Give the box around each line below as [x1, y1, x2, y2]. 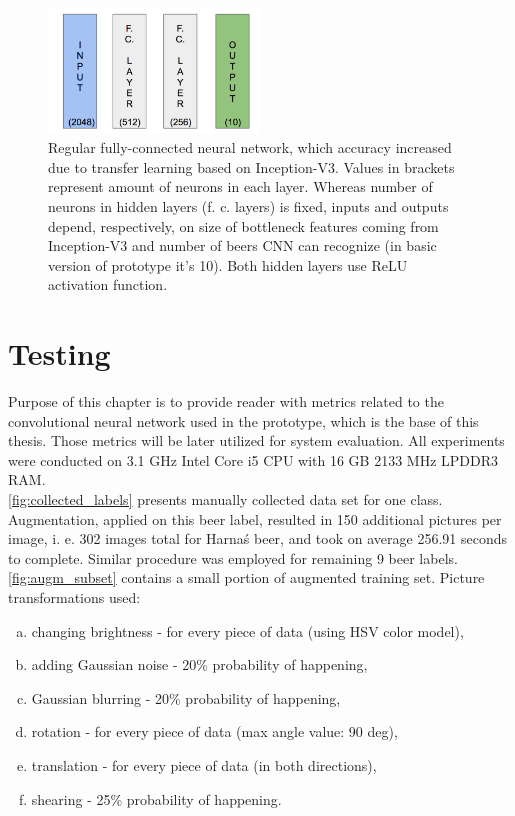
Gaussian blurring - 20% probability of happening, [31, 687, 341, 708]
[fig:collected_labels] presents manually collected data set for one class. [8, 489, 443, 509]
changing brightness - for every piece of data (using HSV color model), [31, 620, 464, 641]
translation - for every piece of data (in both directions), [31, 754, 377, 775]
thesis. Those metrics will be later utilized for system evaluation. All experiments [8, 430, 505, 451]
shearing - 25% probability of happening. [31, 788, 282, 809]
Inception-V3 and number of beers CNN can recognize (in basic [48, 235, 437, 256]
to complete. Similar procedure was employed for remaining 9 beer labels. [8, 547, 458, 568]
